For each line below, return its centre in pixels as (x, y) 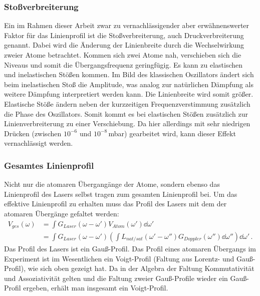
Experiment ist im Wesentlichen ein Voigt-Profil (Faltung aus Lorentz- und (119, 258)
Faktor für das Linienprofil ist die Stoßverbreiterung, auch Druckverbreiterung (124, 35)
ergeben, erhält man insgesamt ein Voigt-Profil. (96, 288)
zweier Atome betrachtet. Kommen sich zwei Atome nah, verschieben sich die (123, 55)
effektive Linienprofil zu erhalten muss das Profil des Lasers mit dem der (115, 204)
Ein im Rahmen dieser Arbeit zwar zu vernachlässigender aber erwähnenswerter (127, 25)
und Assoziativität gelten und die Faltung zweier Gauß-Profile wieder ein (116, 278)
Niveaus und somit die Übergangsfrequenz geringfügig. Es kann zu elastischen (123, 64)
